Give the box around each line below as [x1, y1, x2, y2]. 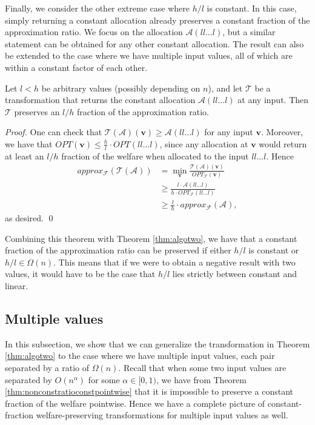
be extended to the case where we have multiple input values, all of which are [5, 49, 293, 62]
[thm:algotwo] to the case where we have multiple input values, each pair [5, 349, 275, 362]
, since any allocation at [159, 137, 248, 150]
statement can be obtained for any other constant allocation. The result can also [5, 37, 304, 50]
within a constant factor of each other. [5, 61, 148, 73]
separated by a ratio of [5, 361, 89, 373]
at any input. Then [237, 93, 309, 106]
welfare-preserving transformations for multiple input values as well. [36, 409, 288, 421]
